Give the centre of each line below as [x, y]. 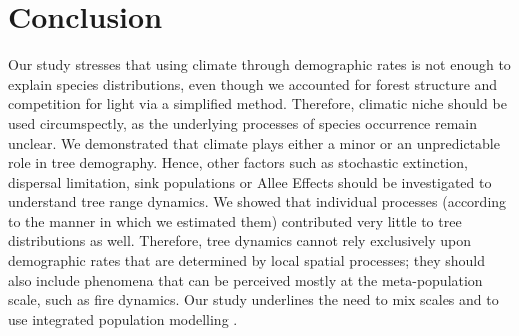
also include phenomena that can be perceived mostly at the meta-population [245, 279]
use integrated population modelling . [123, 318]
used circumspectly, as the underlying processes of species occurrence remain [243, 122]
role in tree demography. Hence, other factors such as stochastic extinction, [238, 162]
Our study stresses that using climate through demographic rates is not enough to [259, 64]
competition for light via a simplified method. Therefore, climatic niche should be [257, 103]
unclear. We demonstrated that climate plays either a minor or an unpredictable [254, 142]
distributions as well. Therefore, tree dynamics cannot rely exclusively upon [239, 240]
